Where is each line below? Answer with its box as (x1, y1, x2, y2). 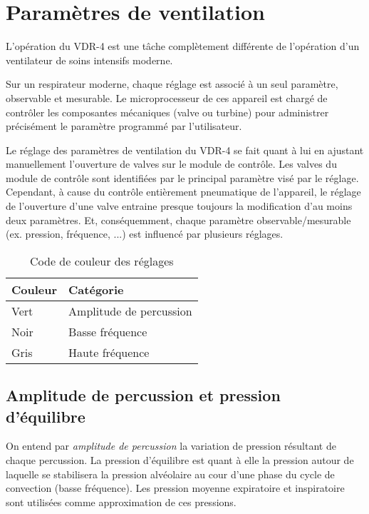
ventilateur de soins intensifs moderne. (6, 52, 173, 67)
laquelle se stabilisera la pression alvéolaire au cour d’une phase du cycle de (6, 466, 335, 481)
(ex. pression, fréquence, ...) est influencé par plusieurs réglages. (6, 226, 284, 241)
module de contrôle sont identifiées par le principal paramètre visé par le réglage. (6, 170, 359, 185)
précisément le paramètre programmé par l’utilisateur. (6, 119, 242, 133)
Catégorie (68, 281, 124, 298)
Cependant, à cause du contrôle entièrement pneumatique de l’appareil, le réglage (6, 184, 361, 199)
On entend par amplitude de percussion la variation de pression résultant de (6, 438, 336, 453)
